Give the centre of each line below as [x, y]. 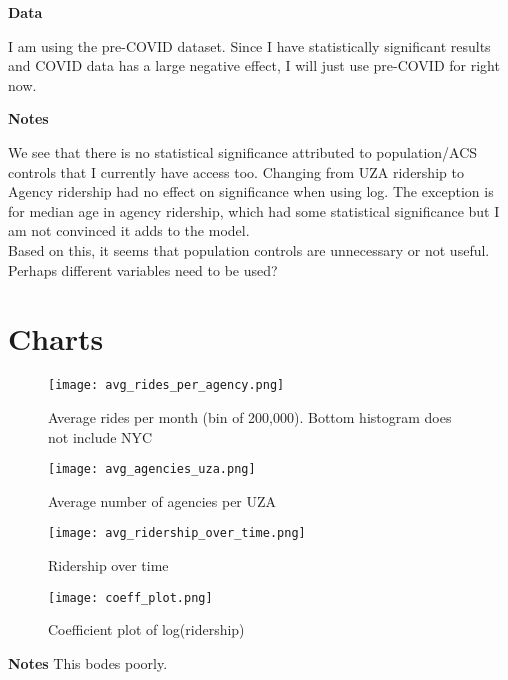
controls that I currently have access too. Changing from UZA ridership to [236, 171]
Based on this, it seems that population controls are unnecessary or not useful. [249, 249]
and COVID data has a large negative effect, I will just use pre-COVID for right [254, 65]
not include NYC [100, 436]
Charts [56, 338]
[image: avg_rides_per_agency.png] [166, 385]
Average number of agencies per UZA [162, 500]
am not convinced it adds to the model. [129, 230]
